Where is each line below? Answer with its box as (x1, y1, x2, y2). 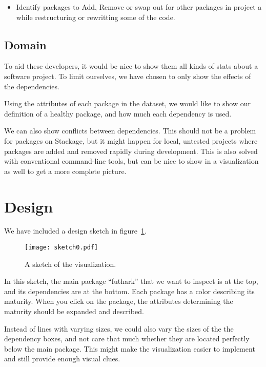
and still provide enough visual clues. (4, 353, 120, 364)
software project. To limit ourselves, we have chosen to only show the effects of (4, 70, 251, 81)
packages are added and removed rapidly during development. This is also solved (4, 145, 258, 156)
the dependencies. (4, 81, 59, 91)
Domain (4, 36, 47, 52)
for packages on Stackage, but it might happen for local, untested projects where (4, 135, 258, 146)
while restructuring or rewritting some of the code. (16, 11, 175, 22)
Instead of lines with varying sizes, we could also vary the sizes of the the (4, 323, 234, 334)
